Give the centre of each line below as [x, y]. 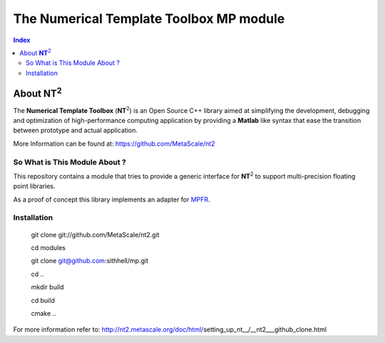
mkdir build [47, 287]
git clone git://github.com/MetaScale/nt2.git [95, 234]
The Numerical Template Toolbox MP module [149, 19]
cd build [43, 300]
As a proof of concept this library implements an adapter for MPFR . [112, 199]
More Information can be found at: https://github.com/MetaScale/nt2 [114, 144]
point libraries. [35, 187]
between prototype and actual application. [76, 130]
